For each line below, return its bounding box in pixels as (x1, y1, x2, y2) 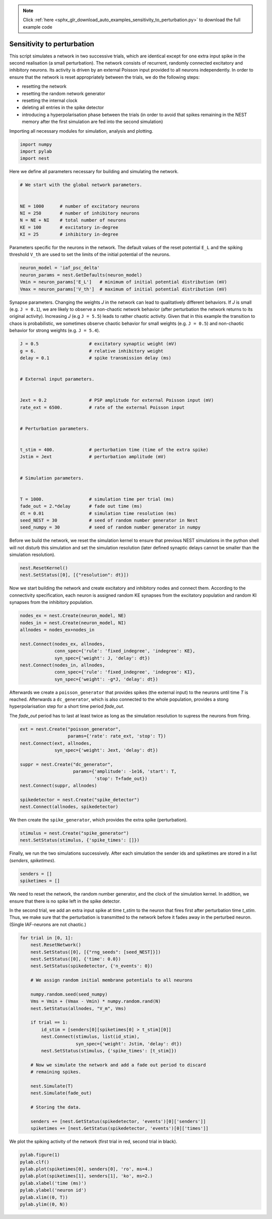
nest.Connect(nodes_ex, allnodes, (20, 641, 105, 647)
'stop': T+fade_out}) (94, 775, 148, 782)
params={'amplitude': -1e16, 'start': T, (73, 768, 177, 774)
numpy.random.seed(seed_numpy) (30, 991, 108, 997)
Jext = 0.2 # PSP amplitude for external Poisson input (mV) (20, 398, 214, 403)
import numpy (20, 141, 52, 147)
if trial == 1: (30, 1020, 68, 1025)
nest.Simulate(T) (30, 1083, 74, 1089)
